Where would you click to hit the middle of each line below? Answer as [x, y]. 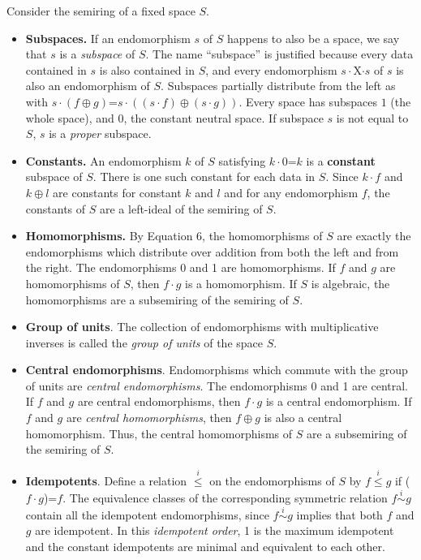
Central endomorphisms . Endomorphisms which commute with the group [217, 370]
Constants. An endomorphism [103, 160]
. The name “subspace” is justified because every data [279, 54]
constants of [56, 208]
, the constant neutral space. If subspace [223, 117]
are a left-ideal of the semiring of [181, 208]
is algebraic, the [350, 283]
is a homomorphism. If [241, 283]
